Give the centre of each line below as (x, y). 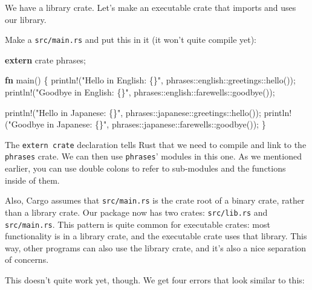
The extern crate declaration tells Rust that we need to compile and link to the (156, 144)
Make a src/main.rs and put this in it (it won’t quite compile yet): (131, 40)
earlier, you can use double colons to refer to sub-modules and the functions (145, 168)
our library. (26, 19)
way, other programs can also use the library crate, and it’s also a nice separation (156, 247)
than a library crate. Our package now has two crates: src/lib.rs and (136, 212)
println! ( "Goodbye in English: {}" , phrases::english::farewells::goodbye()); (140, 92)
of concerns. (27, 259)
